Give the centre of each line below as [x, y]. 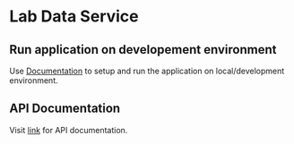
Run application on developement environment [143, 50]
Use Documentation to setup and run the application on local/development [147, 71]
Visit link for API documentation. [69, 130]
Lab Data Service [74, 17]
